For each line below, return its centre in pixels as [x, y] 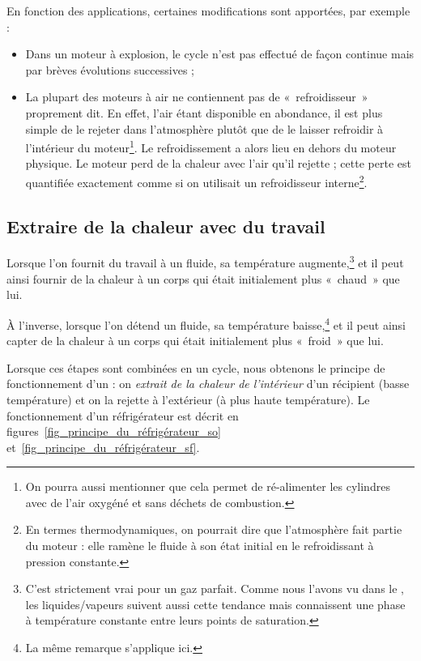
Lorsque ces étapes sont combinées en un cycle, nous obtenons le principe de [196, 367]
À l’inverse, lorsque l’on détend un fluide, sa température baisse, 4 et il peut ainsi [206, 323]
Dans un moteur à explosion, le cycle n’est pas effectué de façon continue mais [220, 54]
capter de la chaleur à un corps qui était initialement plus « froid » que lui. [195, 341]
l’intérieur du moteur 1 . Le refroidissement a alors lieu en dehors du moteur [211, 146]
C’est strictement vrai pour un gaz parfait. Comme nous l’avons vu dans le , [215, 589]
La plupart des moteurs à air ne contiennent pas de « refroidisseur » [197, 97]
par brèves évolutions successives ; [110, 69]
